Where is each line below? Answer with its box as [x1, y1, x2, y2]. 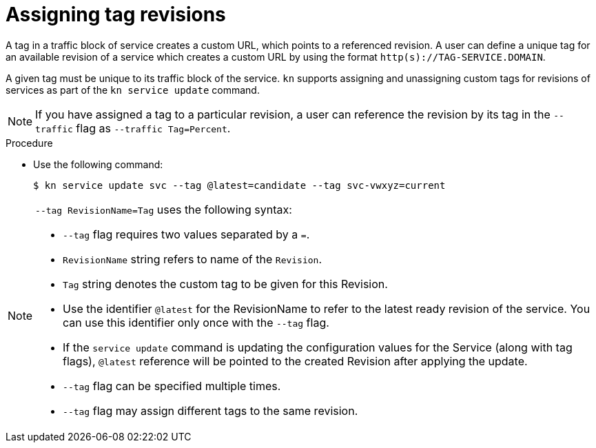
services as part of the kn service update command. [6, 83, 260, 96]
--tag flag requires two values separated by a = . [63, 227, 310, 241]
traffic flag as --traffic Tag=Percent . [35, 121, 231, 135]
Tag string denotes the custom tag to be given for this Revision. [63, 276, 388, 291]
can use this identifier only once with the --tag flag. [63, 315, 329, 329]
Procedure [6, 136, 53, 149]
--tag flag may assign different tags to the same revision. [63, 403, 358, 418]
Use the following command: [33, 158, 163, 170]
